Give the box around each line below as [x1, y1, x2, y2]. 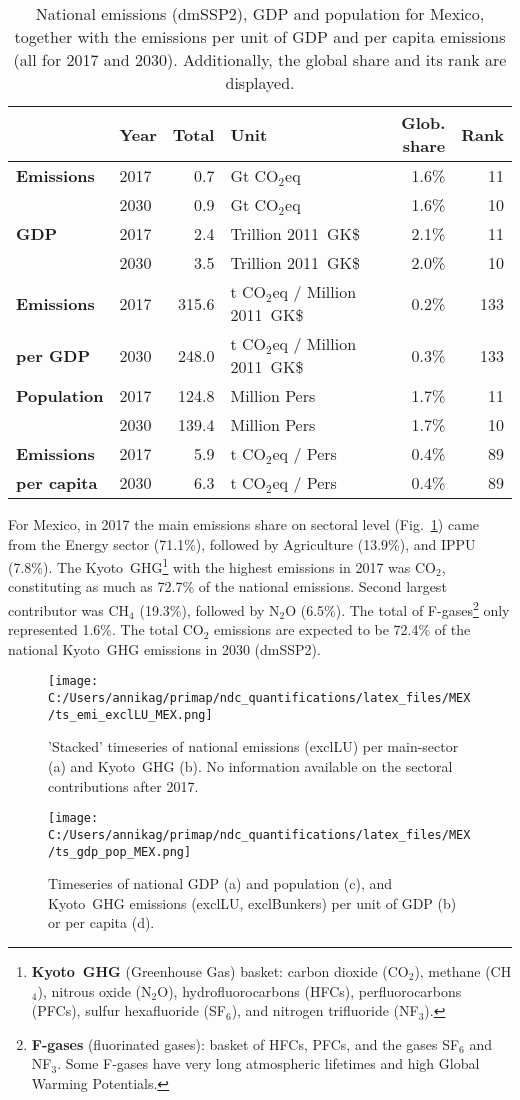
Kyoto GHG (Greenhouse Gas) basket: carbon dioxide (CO [31, 960, 409, 981]
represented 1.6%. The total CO [8, 619, 204, 640]
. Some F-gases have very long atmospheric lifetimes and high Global [57, 1053, 480, 1074]
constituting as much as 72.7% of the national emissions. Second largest [8, 576, 447, 597]
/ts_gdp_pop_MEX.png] [48, 844, 192, 859]
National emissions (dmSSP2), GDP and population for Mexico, [35, 2, 485, 25]
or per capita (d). [48, 912, 155, 933]
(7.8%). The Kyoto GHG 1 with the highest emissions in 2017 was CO [8, 554, 436, 577]
